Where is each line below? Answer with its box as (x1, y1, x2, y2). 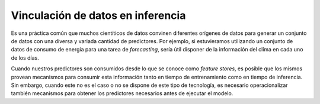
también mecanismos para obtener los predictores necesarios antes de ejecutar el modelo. (11, 90, 233, 97)
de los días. (11, 54, 40, 61)
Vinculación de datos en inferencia (11, 9, 186, 22)
